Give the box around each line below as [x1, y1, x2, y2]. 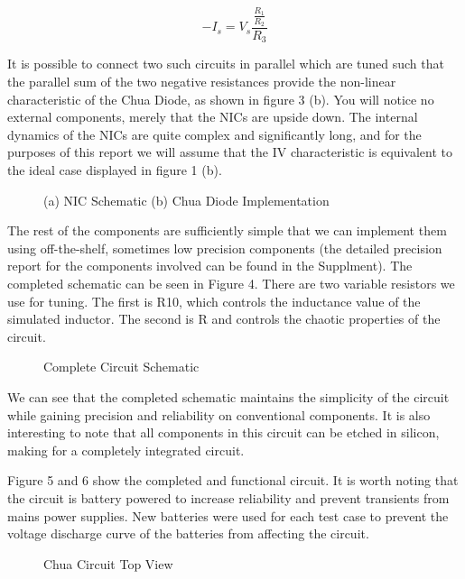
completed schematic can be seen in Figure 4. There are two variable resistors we [7, 273, 455, 292]
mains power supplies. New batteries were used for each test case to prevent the [7, 506, 449, 525]
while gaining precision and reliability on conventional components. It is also [7, 405, 431, 424]
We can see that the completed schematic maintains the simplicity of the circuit [7, 387, 450, 406]
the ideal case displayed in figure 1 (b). [7, 161, 222, 179]
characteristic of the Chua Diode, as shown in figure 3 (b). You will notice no [7, 89, 434, 108]
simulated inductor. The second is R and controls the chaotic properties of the [7, 309, 441, 328]
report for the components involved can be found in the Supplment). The [7, 256, 413, 275]
